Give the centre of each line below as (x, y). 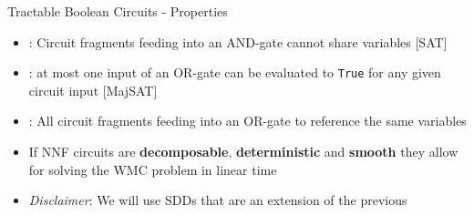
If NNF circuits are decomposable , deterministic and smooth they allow (243, 152)
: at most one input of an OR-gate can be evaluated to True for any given (235, 72)
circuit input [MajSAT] (93, 90)
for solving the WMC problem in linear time (153, 169)
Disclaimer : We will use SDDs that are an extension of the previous (218, 200)
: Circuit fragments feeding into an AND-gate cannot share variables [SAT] (238, 41)
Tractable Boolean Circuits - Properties (118, 11)
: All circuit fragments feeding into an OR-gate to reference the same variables (247, 121)
